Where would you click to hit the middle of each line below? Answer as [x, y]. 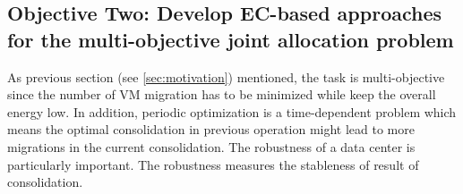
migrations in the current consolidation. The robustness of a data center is [211, 146]
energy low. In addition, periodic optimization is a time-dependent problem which [232, 111]
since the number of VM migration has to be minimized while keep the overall [222, 94]
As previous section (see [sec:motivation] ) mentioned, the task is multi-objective [226, 76]
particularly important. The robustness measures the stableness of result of [213, 164]
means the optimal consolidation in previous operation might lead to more [211, 129]
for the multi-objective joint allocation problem [231, 39]
